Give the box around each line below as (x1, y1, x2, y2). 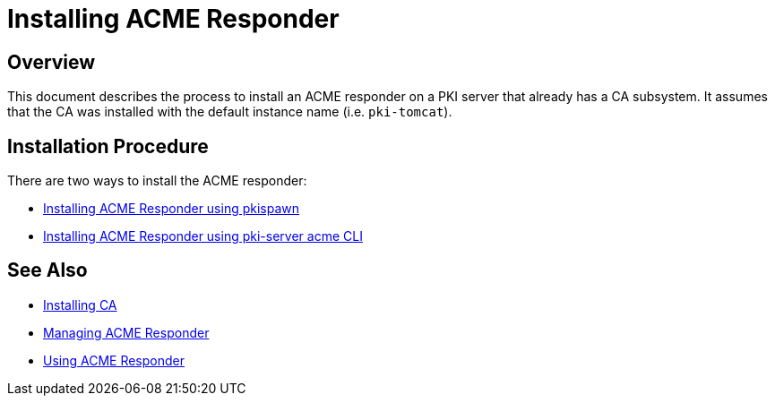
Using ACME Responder (43, 352, 185, 368)
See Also (7, 259, 88, 282)
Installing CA (43, 296, 117, 313)
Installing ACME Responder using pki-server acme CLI (43, 228, 363, 244)
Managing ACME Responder (43, 324, 210, 340)
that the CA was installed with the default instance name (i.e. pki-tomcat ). (7, 104, 452, 120)
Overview (7, 50, 96, 73)
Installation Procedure (7, 134, 209, 158)
